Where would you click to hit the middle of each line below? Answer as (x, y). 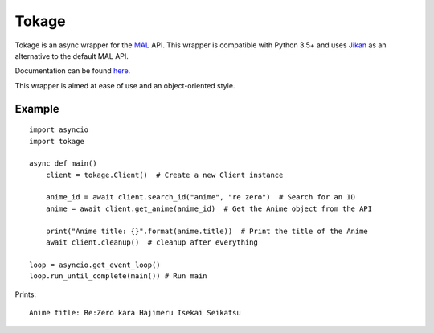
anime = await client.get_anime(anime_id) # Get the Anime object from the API (209, 208)
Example (37, 109)
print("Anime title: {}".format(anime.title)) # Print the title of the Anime (207, 231)
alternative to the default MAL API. (72, 55)
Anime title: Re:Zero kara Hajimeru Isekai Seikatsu (135, 312)
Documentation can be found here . (73, 71)
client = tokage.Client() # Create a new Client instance (164, 175)
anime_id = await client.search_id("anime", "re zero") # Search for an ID (201, 197)
